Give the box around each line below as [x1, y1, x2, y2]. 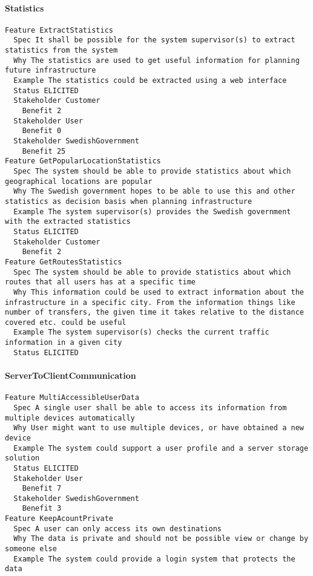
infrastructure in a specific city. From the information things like [5, 298, 295, 307]
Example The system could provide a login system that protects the [13, 554, 295, 563]
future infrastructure [5, 66, 96, 75]
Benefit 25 [22, 146, 66, 155]
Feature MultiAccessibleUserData [5, 393, 139, 402]
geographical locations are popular [5, 177, 153, 186]
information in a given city [5, 338, 122, 347]
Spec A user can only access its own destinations [13, 524, 222, 533]
